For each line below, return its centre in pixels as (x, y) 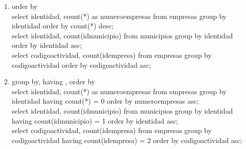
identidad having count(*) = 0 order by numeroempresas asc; (105, 101)
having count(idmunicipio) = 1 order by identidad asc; (95, 120)
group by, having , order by (53, 81)
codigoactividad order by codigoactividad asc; (81, 65)
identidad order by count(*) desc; (62, 26)
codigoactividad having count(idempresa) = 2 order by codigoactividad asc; (127, 140)
